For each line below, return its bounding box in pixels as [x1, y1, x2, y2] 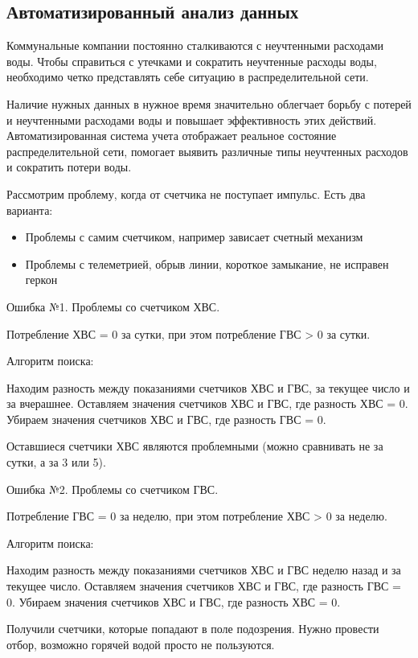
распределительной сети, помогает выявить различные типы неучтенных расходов [6, 142, 408, 159]
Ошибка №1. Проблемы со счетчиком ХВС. [6, 298, 220, 315]
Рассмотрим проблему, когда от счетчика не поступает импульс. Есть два [6, 185, 366, 202]
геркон [25, 271, 58, 288]
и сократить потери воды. [6, 158, 132, 175]
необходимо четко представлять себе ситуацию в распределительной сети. [6, 68, 369, 85]
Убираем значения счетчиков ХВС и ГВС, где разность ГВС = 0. [6, 410, 326, 427]
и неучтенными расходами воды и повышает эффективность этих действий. [6, 111, 377, 128]
